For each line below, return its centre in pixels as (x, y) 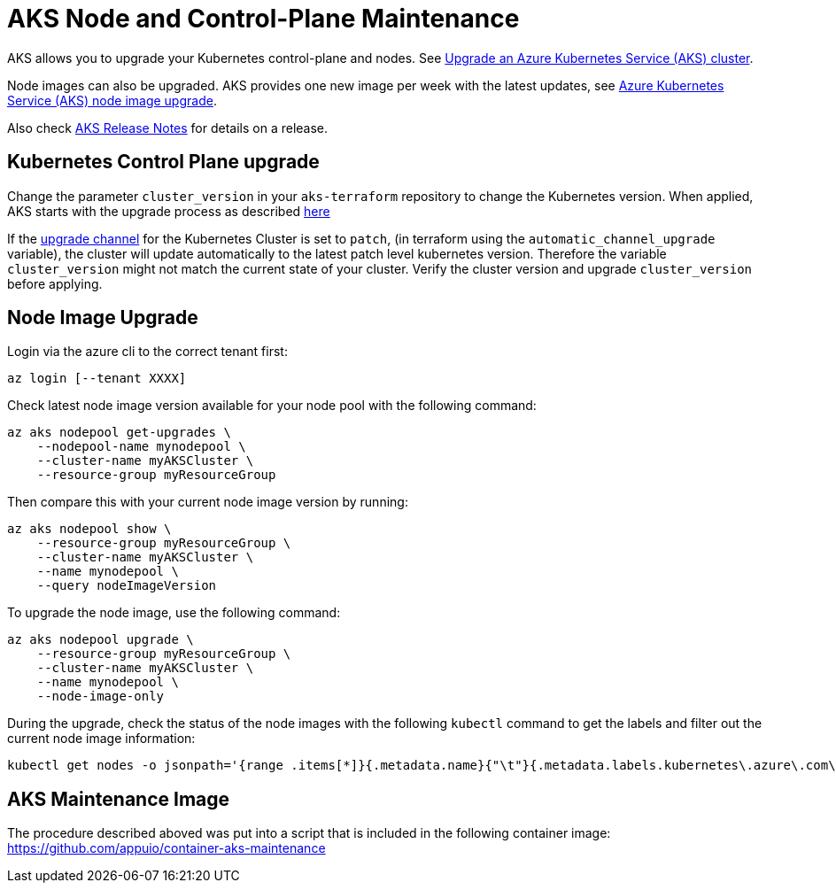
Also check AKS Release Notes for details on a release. (168, 128)
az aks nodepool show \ (89, 529)
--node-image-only (101, 697)
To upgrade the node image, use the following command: (174, 613)
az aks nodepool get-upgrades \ (119, 433)
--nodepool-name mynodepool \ (141, 447)
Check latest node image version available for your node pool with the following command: (272, 406)
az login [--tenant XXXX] (97, 379)
